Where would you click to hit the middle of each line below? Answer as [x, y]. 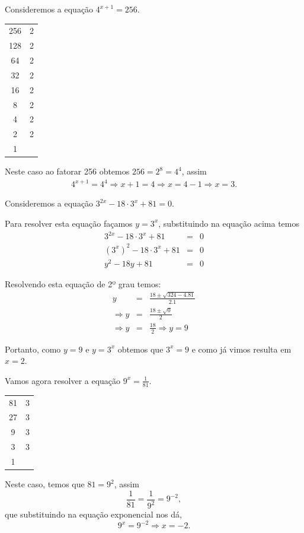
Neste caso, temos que [45, 484]
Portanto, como [33, 349]
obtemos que [140, 349]
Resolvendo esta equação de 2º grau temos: [83, 283]
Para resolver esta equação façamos [69, 223]
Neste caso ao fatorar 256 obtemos [67, 171]
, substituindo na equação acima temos [229, 223]
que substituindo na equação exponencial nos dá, [93, 514]
